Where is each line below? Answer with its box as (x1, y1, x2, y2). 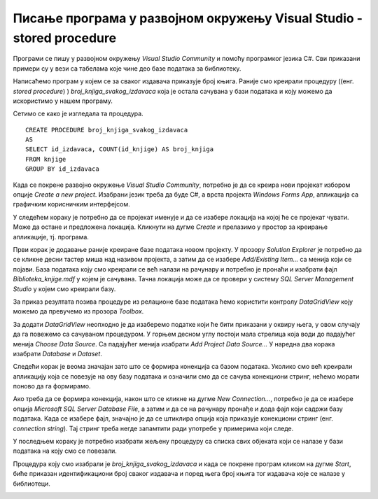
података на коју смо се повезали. (13, 447, 117, 455)
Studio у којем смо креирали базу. (13, 284, 116, 293)
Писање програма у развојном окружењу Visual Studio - (13, 10, 363, 26)
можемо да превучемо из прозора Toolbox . (13, 307, 144, 316)
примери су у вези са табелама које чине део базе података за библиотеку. (13, 64, 241, 73)
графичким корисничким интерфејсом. (13, 200, 131, 209)
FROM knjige (25, 155, 66, 163)
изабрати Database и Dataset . (13, 349, 103, 358)
